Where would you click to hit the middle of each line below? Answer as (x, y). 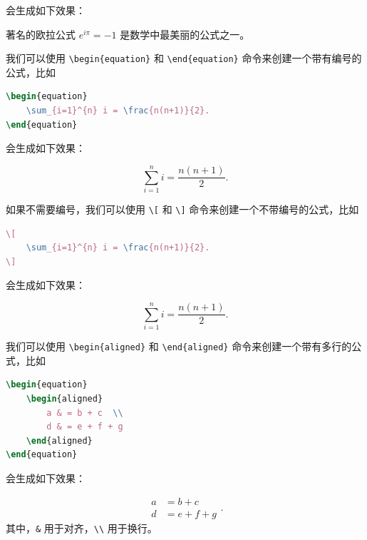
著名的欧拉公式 (41, 34)
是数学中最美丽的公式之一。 (185, 34)
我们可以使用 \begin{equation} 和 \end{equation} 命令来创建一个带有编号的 (184, 58)
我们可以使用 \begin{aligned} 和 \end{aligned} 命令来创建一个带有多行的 (179, 346)
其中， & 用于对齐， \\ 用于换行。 (82, 528)
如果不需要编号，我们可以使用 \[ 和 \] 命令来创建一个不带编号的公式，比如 (182, 209)
